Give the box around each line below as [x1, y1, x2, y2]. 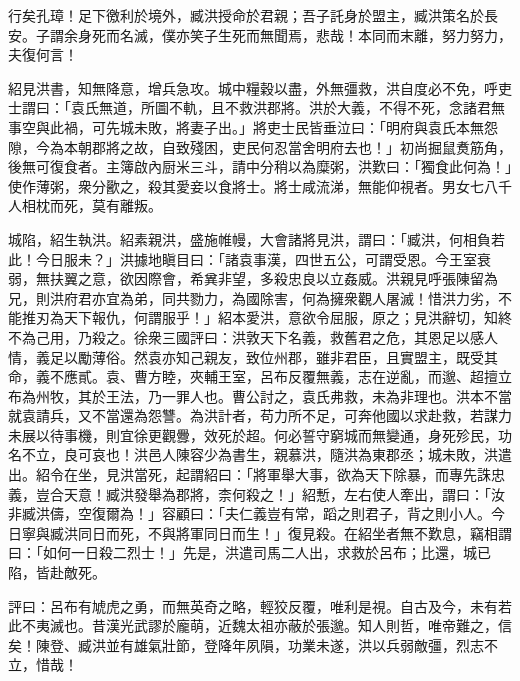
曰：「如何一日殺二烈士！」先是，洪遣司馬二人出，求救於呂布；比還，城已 [8, 542, 491, 563]
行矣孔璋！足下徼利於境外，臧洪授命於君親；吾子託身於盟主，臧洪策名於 [8, 5, 484, 25]
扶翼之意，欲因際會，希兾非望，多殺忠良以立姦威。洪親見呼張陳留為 [49, 268, 498, 289]
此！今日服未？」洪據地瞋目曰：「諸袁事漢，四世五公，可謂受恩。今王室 [8, 248, 477, 269]
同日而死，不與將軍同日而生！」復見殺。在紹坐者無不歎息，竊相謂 [77, 522, 512, 543]
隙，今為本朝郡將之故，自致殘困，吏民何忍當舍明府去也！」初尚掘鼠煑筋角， [8, 136, 512, 157]
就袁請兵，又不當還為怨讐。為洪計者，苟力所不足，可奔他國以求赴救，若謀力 [8, 405, 512, 426]
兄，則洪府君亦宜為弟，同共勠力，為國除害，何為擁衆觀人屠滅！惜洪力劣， [8, 287, 498, 308]
